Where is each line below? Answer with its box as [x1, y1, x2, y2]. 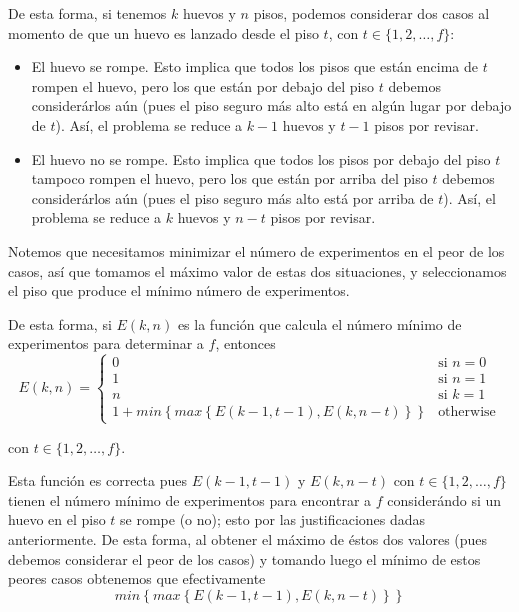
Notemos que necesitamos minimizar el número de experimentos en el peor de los [8, 240, 505, 261]
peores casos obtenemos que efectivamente [8, 568, 266, 589]
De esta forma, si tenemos [8, 3, 167, 23]
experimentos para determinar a [8, 333, 204, 354]
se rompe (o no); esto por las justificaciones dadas [120, 509, 426, 530]
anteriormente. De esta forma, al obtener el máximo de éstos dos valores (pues [8, 528, 488, 549]
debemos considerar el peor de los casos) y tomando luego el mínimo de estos [8, 548, 481, 569]
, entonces [215, 333, 276, 354]
